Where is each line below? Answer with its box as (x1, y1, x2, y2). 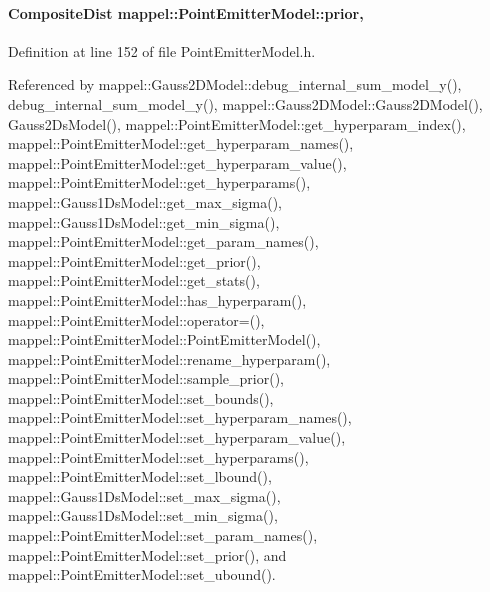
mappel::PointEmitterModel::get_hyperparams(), (8, 172, 311, 193)
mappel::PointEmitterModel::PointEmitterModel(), (8, 329, 321, 350)
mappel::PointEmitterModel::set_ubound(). (8, 564, 276, 585)
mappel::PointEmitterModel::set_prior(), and (8, 544, 287, 565)
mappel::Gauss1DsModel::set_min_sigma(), (8, 505, 278, 526)
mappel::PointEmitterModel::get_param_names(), (8, 231, 319, 252)
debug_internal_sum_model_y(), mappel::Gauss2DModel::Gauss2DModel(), (8, 93, 483, 114)
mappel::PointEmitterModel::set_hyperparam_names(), (8, 407, 352, 428)
